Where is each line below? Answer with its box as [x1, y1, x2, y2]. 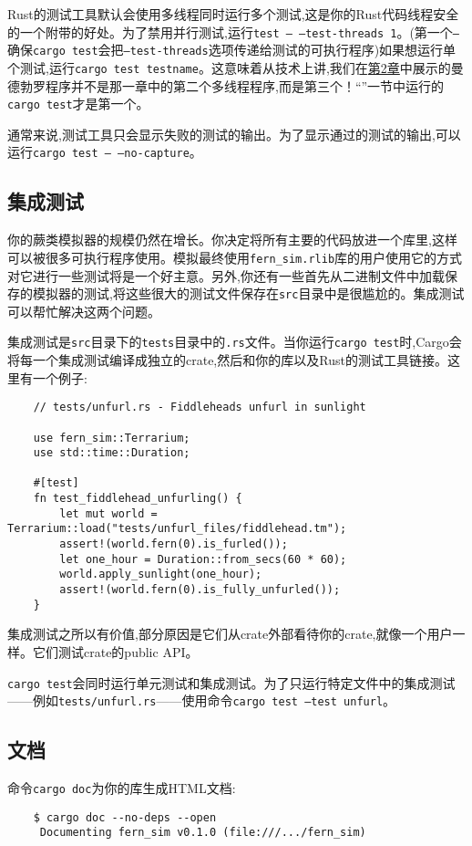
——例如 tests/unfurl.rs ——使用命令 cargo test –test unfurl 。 [7, 691, 396, 710]
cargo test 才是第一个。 [7, 94, 149, 113]
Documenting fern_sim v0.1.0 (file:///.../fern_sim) [39, 826, 366, 840]
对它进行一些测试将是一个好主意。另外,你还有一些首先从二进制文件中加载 [7, 266, 445, 285]
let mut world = [59, 507, 158, 520]
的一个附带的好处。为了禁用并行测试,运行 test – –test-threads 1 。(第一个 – [7, 22, 460, 41]
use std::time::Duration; [33, 446, 190, 460]
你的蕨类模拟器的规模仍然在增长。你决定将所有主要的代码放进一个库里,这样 [7, 230, 457, 249]
